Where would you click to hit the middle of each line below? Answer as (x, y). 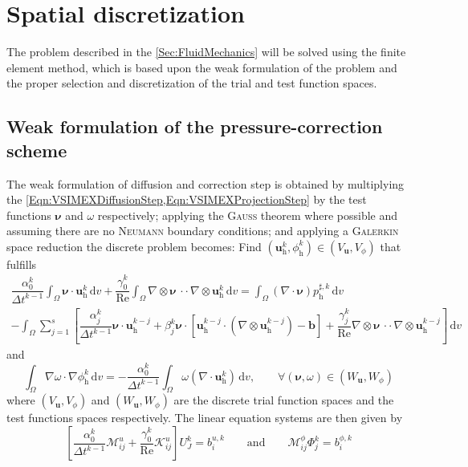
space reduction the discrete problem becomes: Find (134, 246)
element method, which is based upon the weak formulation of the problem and (202, 67)
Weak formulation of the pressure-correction (195, 126)
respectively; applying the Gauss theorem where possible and (248, 215)
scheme (37, 150)
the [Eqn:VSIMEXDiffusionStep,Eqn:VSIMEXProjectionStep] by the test (187, 199)
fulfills (22, 264)
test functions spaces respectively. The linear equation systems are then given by (205, 418)
